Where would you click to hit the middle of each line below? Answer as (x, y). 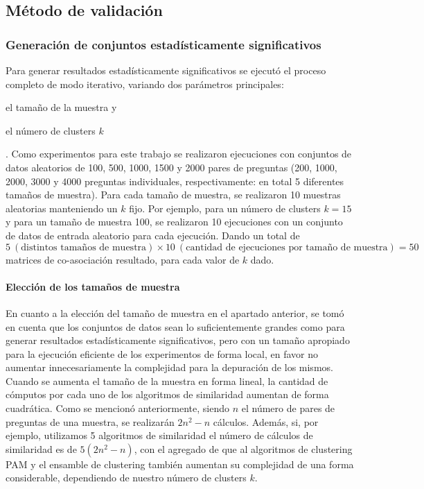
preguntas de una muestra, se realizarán (90, 421)
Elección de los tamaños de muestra (93, 286)
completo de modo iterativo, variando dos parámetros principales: (145, 84)
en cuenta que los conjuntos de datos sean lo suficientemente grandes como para (175, 326)
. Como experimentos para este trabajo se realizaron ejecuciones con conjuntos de (179, 154)
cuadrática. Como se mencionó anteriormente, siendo (118, 408)
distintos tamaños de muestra (84, 247)
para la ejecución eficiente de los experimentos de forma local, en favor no (162, 353)
